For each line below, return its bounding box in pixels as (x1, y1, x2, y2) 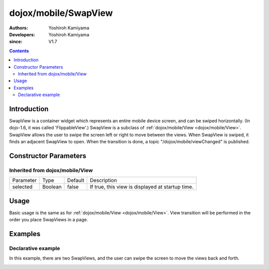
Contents (9, 48, 29, 54)
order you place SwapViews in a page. (9, 217, 88, 223)
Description (90, 177, 117, 184)
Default (67, 177, 85, 184)
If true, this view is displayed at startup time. (90, 183, 194, 190)
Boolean (42, 183, 62, 190)
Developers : (9, 31, 35, 37)
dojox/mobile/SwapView (9, 7, 113, 18)
